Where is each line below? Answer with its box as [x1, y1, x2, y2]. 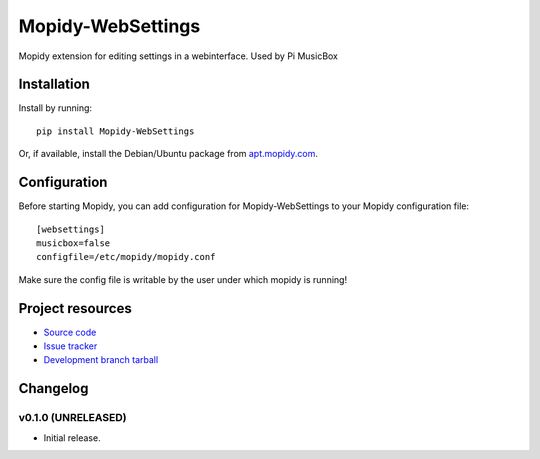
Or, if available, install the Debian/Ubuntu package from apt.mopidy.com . [18, 148, 319, 160]
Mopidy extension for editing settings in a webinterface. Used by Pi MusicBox [18, 50, 339, 62]
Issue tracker [43, 340, 98, 352]
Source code [43, 326, 97, 338]
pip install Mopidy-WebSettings [36, 125, 195, 137]
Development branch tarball [43, 354, 159, 366]
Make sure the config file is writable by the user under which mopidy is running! [18, 273, 348, 285]
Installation [18, 76, 90, 93]
